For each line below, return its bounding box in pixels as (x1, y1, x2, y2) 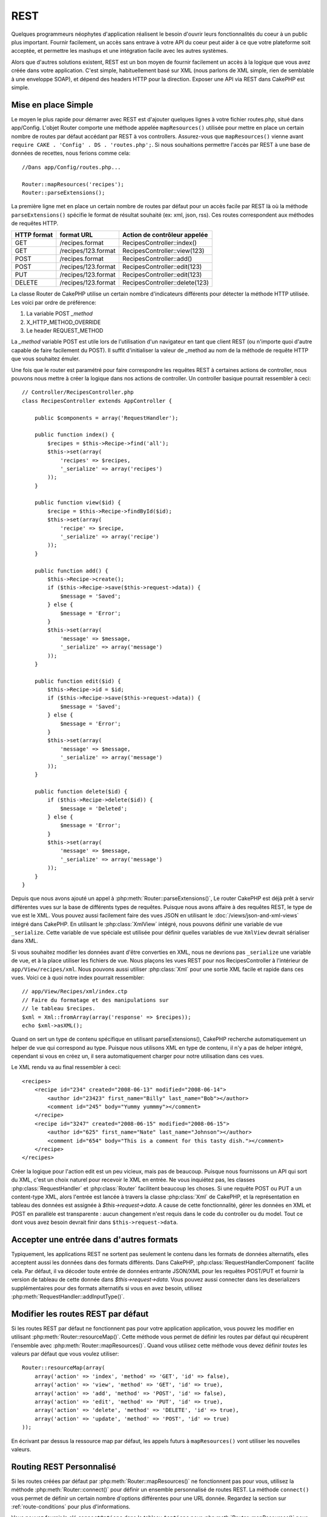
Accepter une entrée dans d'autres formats (11, 1234, 179, 1245)
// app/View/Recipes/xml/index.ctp (22, 988, 128, 995)
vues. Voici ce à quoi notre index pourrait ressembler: (11, 974, 145, 981)
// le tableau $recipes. (22, 1005, 96, 1012)
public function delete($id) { (34, 788, 128, 795)
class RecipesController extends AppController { (22, 397, 173, 404)
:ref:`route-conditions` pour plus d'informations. (11, 1503, 131, 1510)
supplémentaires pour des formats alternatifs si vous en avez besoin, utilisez (11, 1284, 203, 1292)
